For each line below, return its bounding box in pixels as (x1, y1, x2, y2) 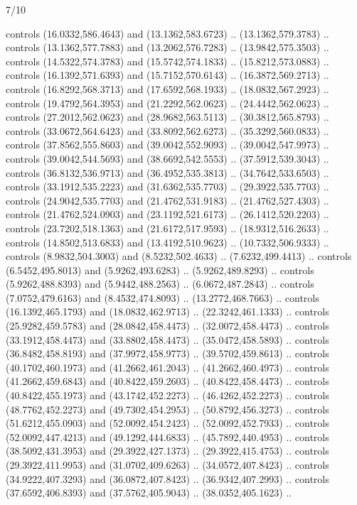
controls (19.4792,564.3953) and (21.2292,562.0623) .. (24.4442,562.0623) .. (6, 95, 329, 110)
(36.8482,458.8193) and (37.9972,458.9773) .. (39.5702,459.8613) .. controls (6, 346, 329, 361)
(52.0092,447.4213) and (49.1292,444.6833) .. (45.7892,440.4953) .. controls (6, 429, 329, 444)
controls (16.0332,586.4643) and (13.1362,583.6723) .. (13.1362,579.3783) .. (6, 26, 329, 40)
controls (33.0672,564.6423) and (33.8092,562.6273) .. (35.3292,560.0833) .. (6, 123, 329, 138)
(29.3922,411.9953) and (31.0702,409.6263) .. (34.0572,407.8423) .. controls (6, 457, 329, 472)
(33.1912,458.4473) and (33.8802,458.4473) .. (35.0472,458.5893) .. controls (6, 332, 329, 347)
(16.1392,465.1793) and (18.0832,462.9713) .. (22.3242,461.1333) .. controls (6, 304, 329, 319)
